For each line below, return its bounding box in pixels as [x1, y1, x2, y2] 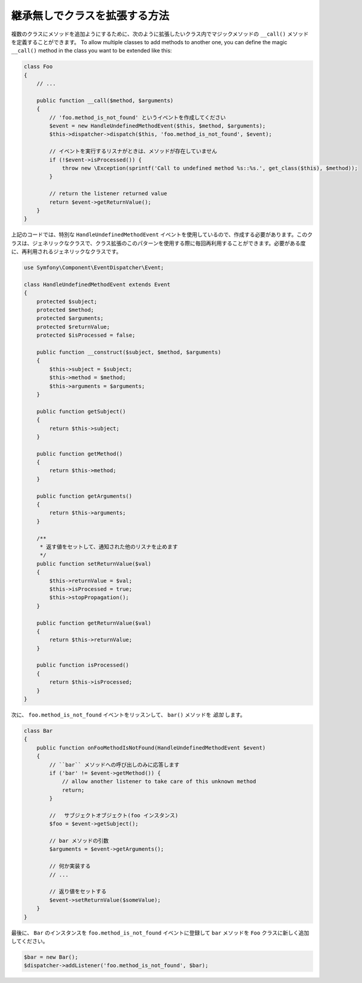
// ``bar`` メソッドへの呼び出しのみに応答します [49, 761, 180, 768]
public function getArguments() [36, 493, 133, 499]
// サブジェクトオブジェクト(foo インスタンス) [49, 812, 179, 819]
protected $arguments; [36, 315, 104, 322]
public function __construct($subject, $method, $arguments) [36, 349, 221, 355]
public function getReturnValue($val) [36, 620, 151, 626]
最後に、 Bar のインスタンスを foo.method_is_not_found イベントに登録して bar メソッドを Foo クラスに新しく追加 [11, 929, 310, 936]
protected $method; [36, 307, 95, 314]
